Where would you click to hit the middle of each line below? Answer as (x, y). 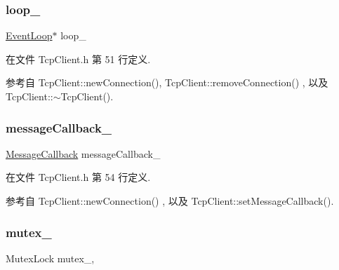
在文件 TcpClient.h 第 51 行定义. (78, 59)
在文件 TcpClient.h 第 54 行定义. (78, 177)
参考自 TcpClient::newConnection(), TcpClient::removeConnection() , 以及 (167, 82)
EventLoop (29, 35)
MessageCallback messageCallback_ (83, 153)
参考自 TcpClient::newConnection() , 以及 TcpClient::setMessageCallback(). (170, 201)
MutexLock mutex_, (50, 258)
